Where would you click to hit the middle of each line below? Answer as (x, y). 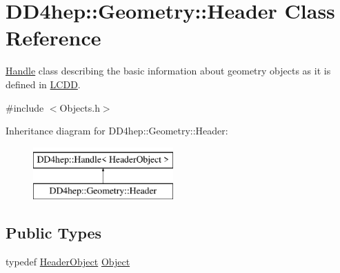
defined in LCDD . (43, 84)
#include (25, 107)
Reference (53, 38)
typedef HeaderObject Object (68, 262)
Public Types (54, 233)
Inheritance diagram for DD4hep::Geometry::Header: (117, 131)
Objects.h (80, 107)
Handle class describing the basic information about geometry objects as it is (168, 71)
